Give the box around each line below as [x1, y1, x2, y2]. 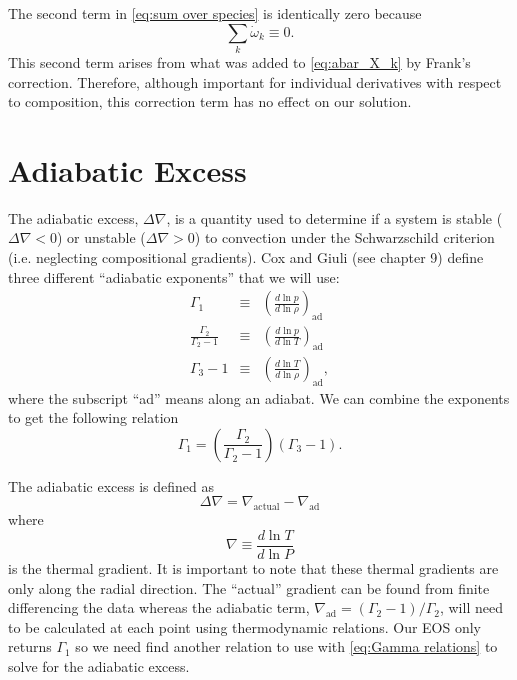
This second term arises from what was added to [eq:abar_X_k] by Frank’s [8, 51, 471, 72]
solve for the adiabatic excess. [8, 655, 190, 676]
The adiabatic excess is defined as [8, 475, 214, 496]
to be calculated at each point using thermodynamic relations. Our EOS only [8, 616, 482, 637]
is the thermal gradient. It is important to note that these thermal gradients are [8, 557, 499, 578]
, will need [439, 597, 503, 618]
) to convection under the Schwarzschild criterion [194, 227, 495, 248]
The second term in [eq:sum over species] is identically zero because [8, 3, 422, 23]
